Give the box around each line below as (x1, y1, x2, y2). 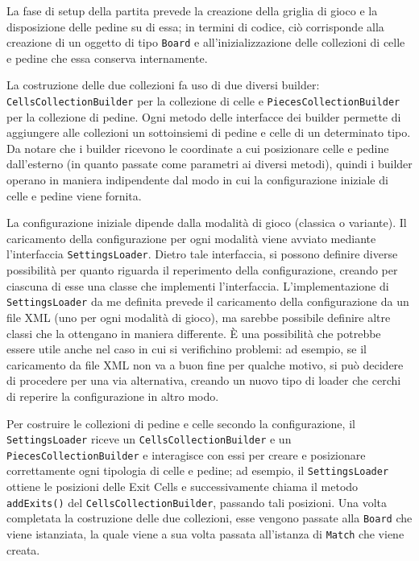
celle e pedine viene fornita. (6, 187, 142, 204)
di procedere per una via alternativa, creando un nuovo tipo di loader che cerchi (6, 372, 401, 389)
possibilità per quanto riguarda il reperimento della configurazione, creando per (6, 262, 398, 278)
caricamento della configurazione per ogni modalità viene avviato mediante (6, 229, 376, 246)
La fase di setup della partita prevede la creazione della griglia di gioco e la (6, 2, 378, 19)
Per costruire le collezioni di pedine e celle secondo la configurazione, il (6, 415, 355, 431)
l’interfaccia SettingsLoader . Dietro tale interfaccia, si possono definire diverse (6, 245, 398, 262)
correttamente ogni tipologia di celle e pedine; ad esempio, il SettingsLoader (6, 462, 389, 479)
